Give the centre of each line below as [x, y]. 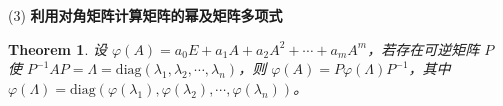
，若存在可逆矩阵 [423, 48]
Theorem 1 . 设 [57, 48]
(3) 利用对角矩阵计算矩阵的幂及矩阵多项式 [145, 15]
